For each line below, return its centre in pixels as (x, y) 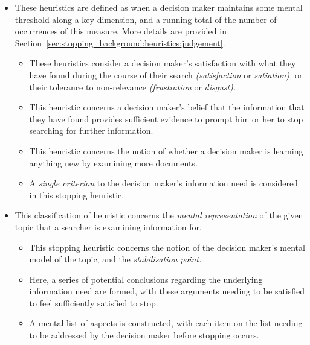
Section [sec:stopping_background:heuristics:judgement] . (120, 43)
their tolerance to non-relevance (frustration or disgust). (133, 87)
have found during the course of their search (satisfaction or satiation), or (166, 74)
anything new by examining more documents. (113, 163)
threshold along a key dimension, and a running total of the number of (146, 19)
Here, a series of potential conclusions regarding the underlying (146, 279)
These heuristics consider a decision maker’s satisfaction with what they (163, 63)
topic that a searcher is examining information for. (108, 226)
